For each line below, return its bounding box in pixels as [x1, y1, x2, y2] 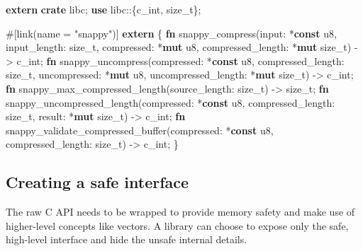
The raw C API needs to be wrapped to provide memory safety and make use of [6, 204, 355, 219]
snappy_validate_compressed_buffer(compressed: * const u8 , [6, 122, 274, 137]
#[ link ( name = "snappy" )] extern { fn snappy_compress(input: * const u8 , [6, 25, 337, 40]
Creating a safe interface [6, 171, 189, 193]
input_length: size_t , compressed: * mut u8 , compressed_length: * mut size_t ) [6, 40, 352, 54]
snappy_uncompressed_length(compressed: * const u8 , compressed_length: [6, 95, 335, 110]
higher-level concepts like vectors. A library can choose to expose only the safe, [6, 218, 349, 233]
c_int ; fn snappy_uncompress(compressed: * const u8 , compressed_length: [16, 53, 345, 68]
